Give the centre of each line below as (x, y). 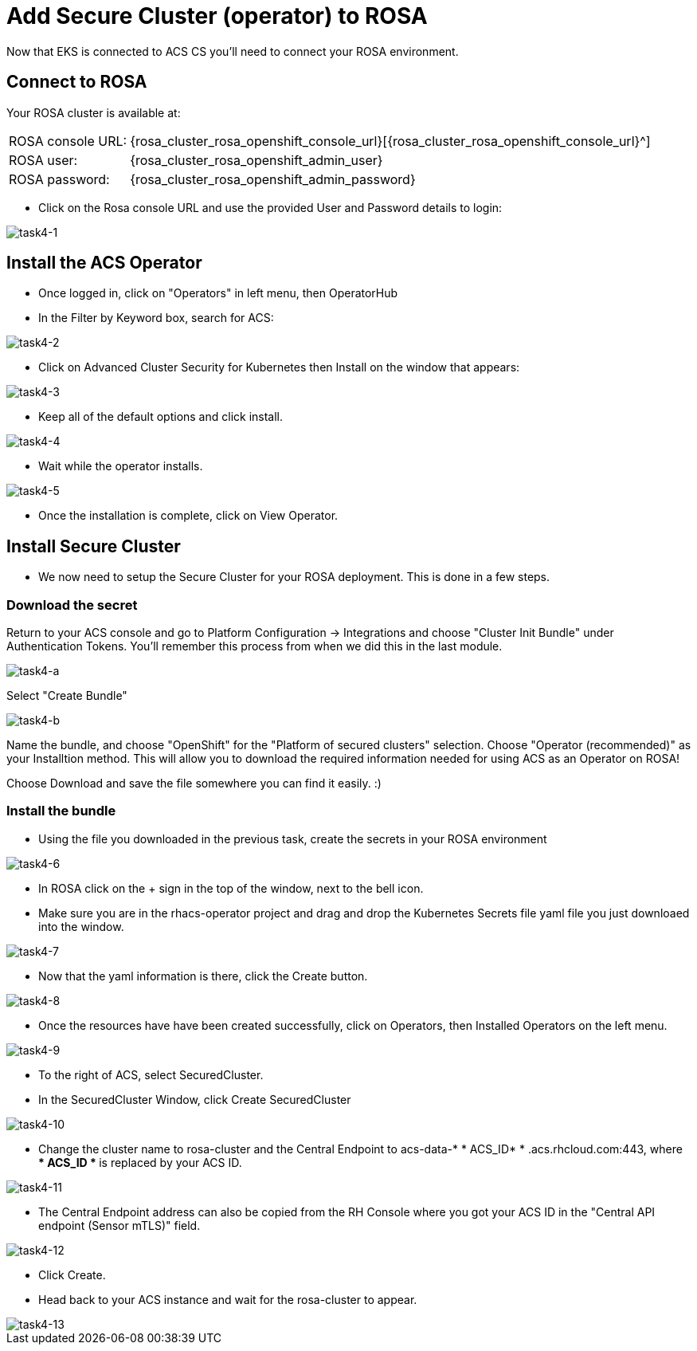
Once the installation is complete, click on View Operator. (188, 516)
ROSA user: (43, 160)
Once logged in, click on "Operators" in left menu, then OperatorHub (218, 293)
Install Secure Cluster (94, 546)
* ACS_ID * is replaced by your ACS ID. (140, 1162)
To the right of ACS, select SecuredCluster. (151, 1074)
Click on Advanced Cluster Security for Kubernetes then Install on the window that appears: (279, 367)
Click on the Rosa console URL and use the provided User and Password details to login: (270, 207)
